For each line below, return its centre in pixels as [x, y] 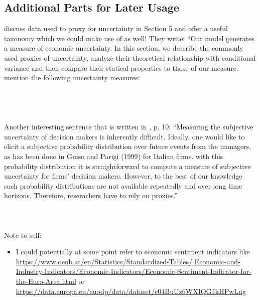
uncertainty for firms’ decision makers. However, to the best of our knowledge [123, 176]
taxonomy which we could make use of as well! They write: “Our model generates [129, 38]
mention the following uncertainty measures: [72, 78]
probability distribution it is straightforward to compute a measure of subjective [127, 166]
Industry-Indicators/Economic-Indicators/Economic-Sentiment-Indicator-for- [134, 271]
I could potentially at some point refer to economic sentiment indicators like [133, 252]
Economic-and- [217, 261]
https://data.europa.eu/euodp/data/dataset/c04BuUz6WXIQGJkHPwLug [131, 291]
